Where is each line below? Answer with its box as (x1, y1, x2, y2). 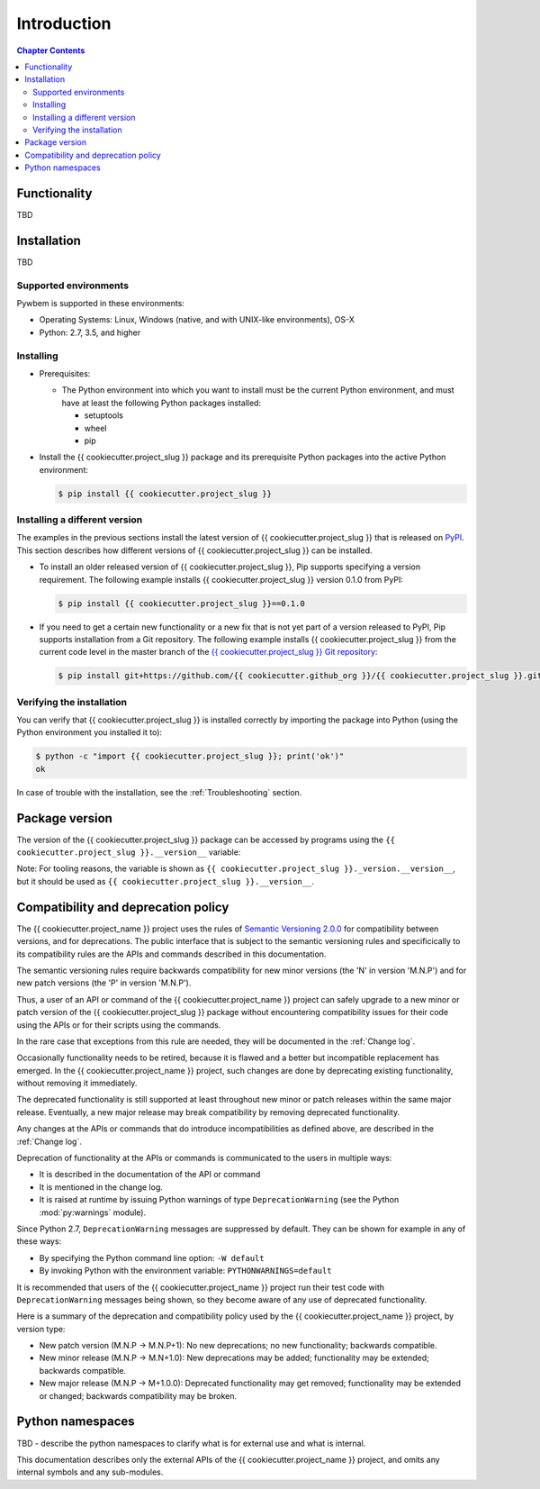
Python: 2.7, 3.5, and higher (39, 327, 141, 338)
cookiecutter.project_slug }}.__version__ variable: (16, 847, 241, 858)
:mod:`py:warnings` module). (39, 1207, 147, 1218)
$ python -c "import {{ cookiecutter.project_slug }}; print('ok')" (35, 751, 345, 761)
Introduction (16, 14, 112, 33)
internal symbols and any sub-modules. (16, 1466, 164, 1477)
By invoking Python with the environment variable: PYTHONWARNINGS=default (39, 1266, 332, 1276)
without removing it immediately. (16, 1077, 138, 1089)
